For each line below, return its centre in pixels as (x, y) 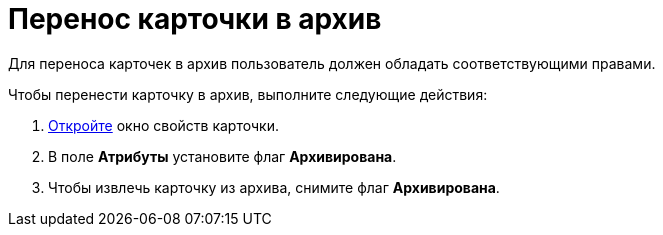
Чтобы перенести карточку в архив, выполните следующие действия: (248, 94)
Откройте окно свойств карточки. (163, 125)
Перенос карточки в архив (195, 19)
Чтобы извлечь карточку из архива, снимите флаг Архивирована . (274, 187)
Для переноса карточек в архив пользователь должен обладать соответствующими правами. (332, 63)
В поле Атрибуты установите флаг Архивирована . (222, 156)
